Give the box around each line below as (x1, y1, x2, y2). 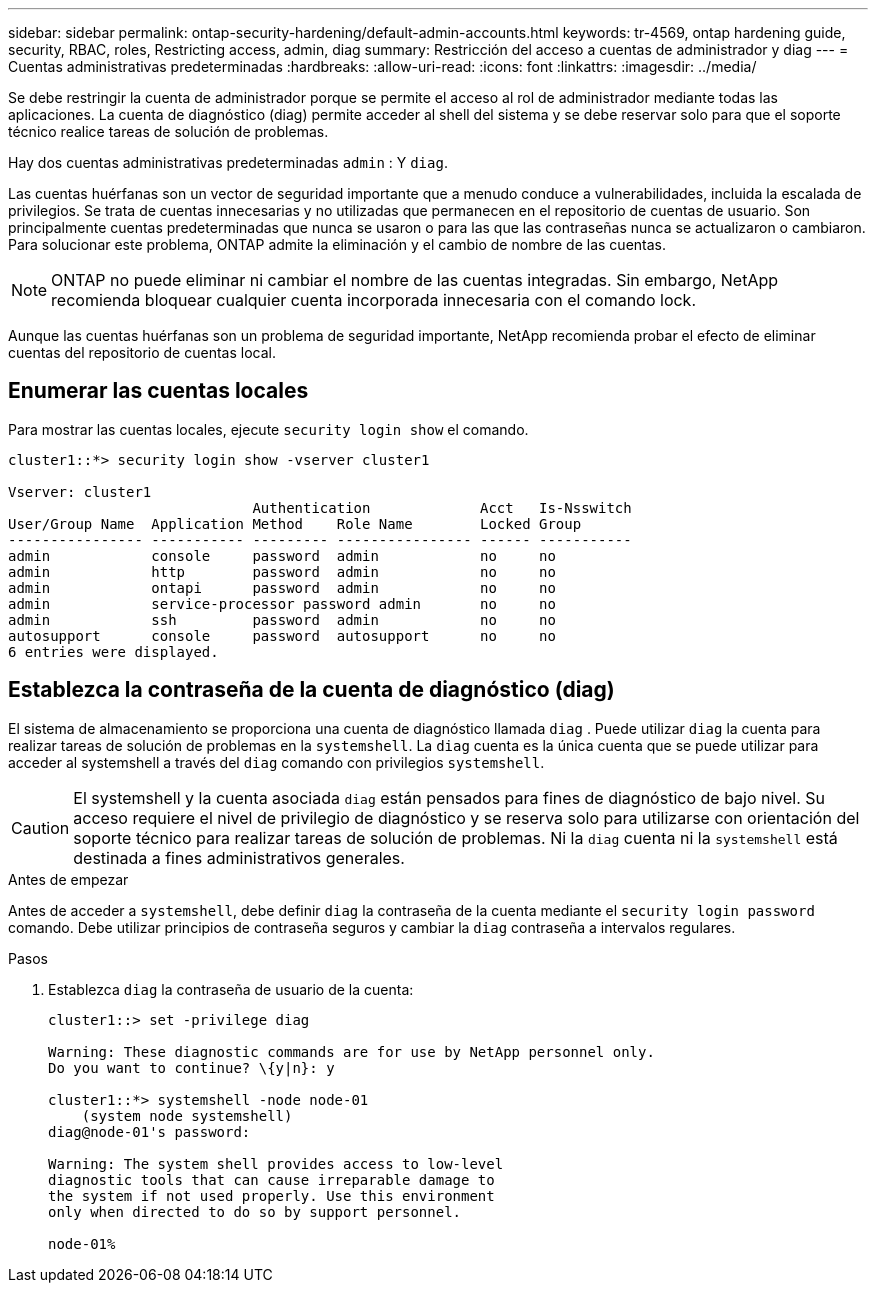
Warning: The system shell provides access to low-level (48, 1155, 504, 1172)
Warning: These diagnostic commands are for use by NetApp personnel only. (48, 1043, 655, 1060)
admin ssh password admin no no (8, 611, 556, 628)
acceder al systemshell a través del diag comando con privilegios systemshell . (8, 753, 545, 771)
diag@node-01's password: (48, 1123, 251, 1140)
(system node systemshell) (81, 1107, 293, 1124)
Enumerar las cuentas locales (8, 378, 309, 404)
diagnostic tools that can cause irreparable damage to (48, 1171, 495, 1188)
